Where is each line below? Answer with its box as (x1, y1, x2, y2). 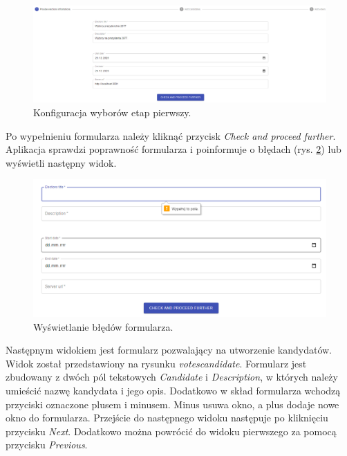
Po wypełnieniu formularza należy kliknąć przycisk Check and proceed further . (6, 128, 336, 143)
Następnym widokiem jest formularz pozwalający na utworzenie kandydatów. (6, 343, 332, 357)
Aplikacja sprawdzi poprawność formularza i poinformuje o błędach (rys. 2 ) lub (6, 142, 341, 156)
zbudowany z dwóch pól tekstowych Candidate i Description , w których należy (6, 370, 338, 384)
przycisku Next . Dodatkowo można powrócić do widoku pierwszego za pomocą (6, 423, 337, 438)
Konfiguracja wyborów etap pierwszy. (33, 104, 191, 119)
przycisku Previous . (6, 437, 88, 452)
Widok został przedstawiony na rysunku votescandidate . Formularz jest (6, 356, 307, 370)
